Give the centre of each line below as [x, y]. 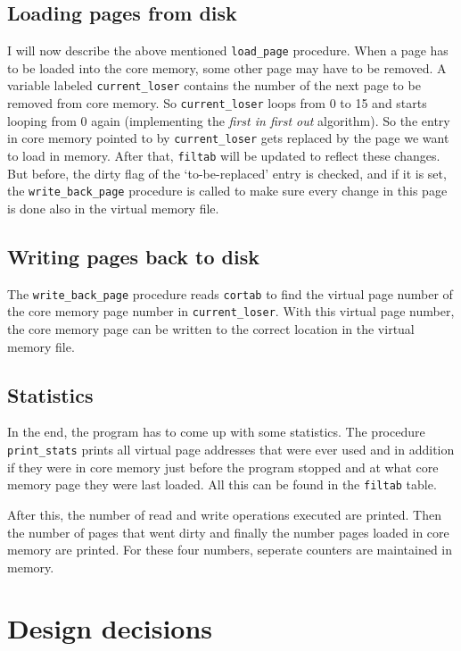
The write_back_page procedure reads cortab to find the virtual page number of [230, 293]
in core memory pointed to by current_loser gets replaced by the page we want [228, 138]
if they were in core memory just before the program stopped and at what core [223, 467]
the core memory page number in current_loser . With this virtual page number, [231, 311]
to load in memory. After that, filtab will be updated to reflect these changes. [224, 156]
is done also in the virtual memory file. [113, 208]
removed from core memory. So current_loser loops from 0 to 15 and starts [217, 103]
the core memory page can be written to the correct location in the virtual [211, 329]
